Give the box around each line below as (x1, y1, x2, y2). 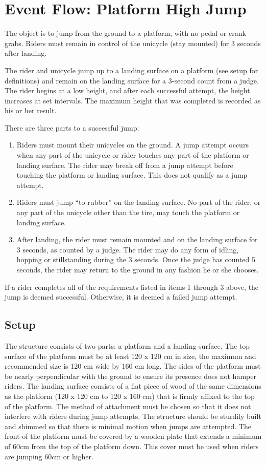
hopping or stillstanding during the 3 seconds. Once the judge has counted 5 (16, 254, 255, 265)
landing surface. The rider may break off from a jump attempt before (16, 159, 233, 170)
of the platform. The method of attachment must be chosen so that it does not (5, 400, 251, 411)
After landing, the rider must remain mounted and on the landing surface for (16, 234, 258, 245)
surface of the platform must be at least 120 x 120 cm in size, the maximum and (5, 350, 256, 361)
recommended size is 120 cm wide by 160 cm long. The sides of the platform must (5, 361, 261, 371)
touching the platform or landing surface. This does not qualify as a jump (16, 170, 248, 180)
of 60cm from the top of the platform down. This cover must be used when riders (5, 440, 259, 451)
